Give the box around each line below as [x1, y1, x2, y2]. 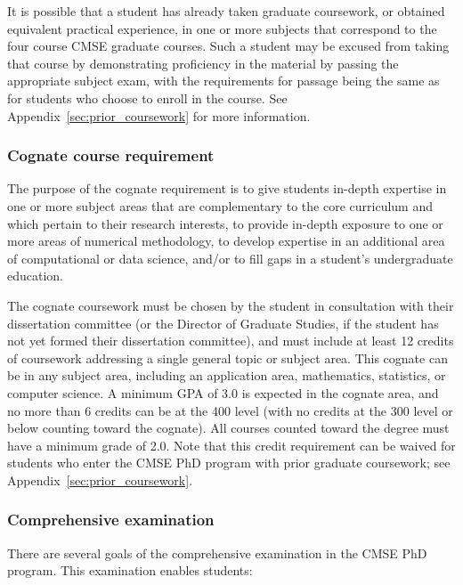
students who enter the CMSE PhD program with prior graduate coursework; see [7, 453, 451, 472]
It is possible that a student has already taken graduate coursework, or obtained [7, 2, 445, 20]
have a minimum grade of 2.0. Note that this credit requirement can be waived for [7, 435, 456, 454]
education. [7, 266, 64, 285]
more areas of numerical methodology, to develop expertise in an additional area [7, 232, 445, 250]
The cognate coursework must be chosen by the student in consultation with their [7, 296, 454, 314]
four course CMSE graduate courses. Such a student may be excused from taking [7, 37, 450, 55]
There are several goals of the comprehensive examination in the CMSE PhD [7, 543, 427, 562]
